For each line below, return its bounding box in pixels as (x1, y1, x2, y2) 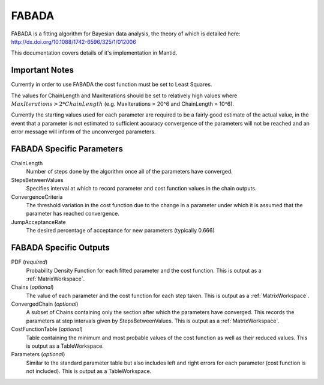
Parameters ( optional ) (11, 351, 65, 358)
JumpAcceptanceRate (11, 218, 66, 225)
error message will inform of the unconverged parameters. (11, 128, 156, 135)
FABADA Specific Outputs (11, 243, 110, 253)
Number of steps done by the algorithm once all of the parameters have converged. (26, 168, 233, 175)
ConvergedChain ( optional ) (11, 300, 79, 308)
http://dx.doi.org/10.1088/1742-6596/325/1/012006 (11, 38, 136, 45)
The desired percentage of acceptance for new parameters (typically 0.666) (26, 227, 215, 234)
